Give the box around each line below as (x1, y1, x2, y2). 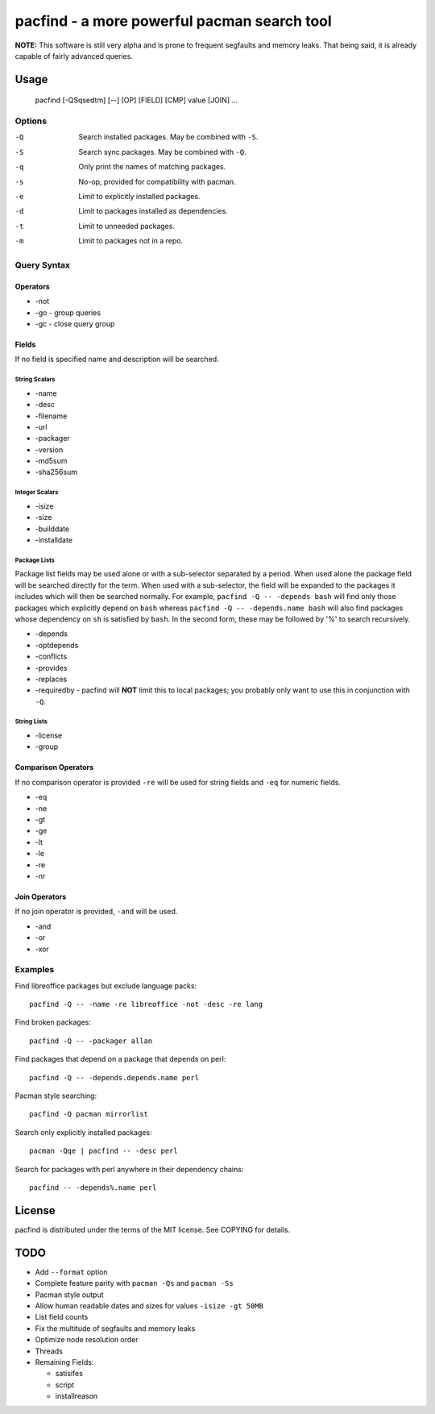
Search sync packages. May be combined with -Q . (78, 147, 246, 156)
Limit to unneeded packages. (78, 221, 175, 231)
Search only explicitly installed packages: (14, 1127, 152, 1137)
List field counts (35, 1312, 89, 1322)
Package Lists (14, 556, 56, 564)
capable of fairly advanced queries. (14, 51, 133, 60)
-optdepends (35, 640, 79, 650)
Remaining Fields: (35, 1357, 94, 1366)
